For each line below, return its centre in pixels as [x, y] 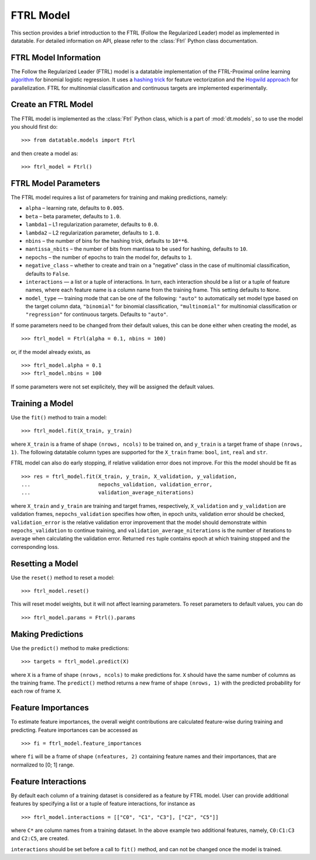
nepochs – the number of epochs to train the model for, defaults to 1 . [109, 257]
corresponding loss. [35, 546]
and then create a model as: [44, 153]
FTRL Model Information [56, 58]
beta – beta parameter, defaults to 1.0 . [73, 216]
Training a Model [42, 403]
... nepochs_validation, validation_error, [117, 485]
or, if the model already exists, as [51, 352]
